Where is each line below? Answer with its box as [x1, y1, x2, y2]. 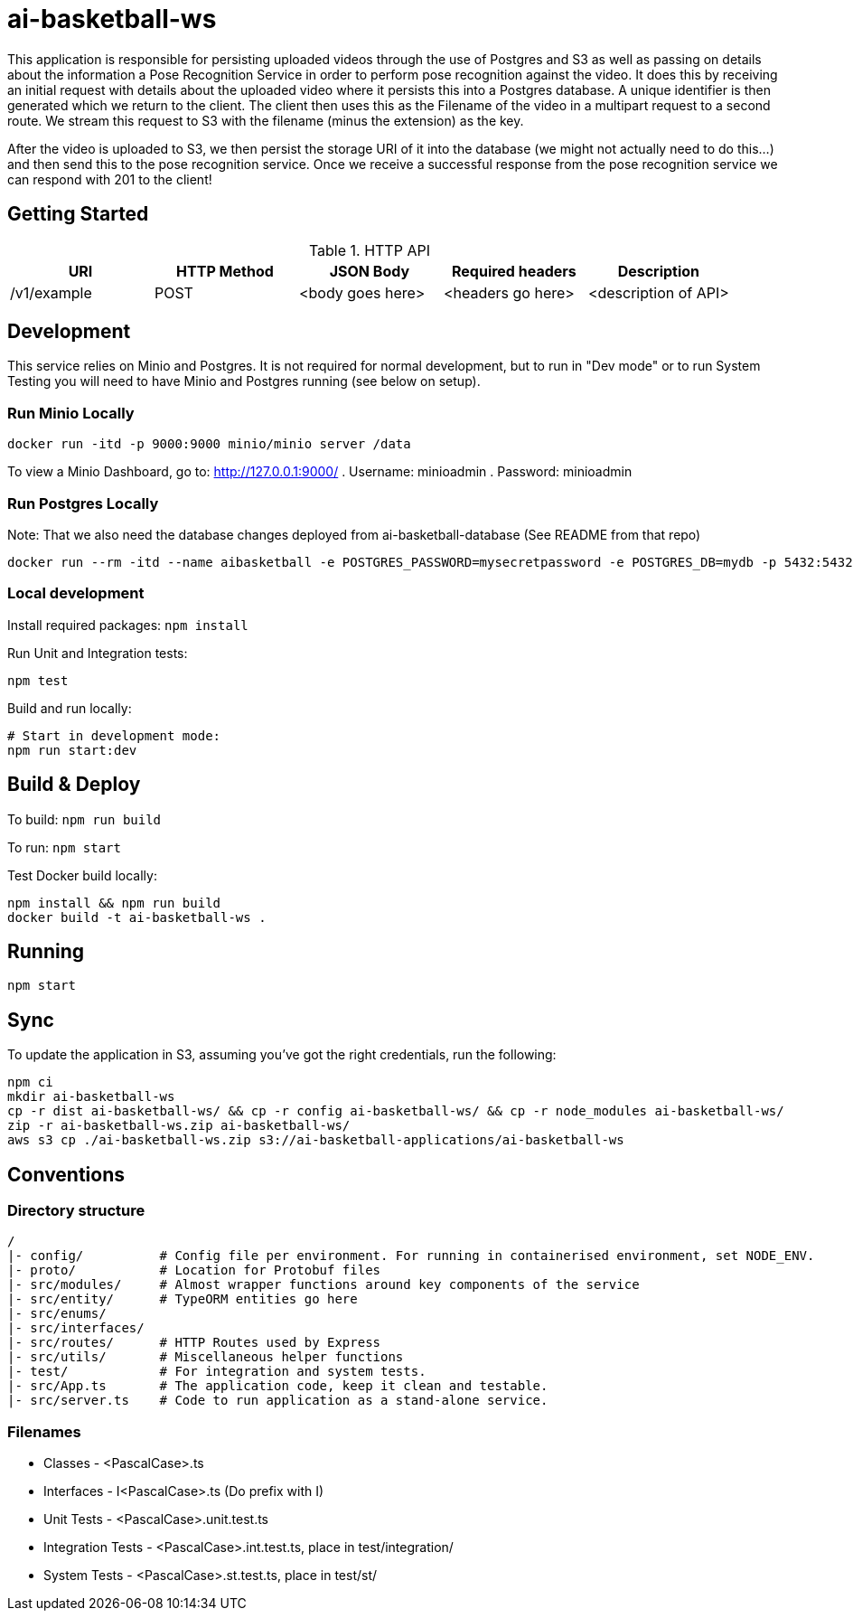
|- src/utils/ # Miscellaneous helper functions [7, 1350, 404, 1365]
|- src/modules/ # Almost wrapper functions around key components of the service [7, 1277, 640, 1293]
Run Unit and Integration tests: [7, 644, 188, 661]
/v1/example [10, 283, 92, 302]
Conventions [7, 1162, 126, 1186]
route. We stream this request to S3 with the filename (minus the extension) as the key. [7, 112, 524, 128]
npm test [7, 673, 69, 688]
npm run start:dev [7, 742, 137, 757]
